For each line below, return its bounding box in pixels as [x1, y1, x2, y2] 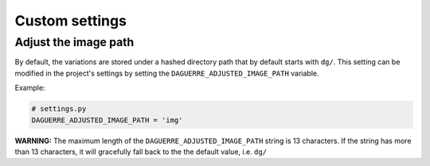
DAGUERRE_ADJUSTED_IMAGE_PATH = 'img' [31, 115, 183, 125]
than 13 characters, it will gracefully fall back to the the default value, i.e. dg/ [14, 147, 267, 156]
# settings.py [31, 104, 87, 114]
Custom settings [14, 12, 127, 29]
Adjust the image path [14, 35, 135, 49]
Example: [14, 83, 45, 93]
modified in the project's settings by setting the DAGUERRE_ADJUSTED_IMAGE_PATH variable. [14, 68, 319, 78]
